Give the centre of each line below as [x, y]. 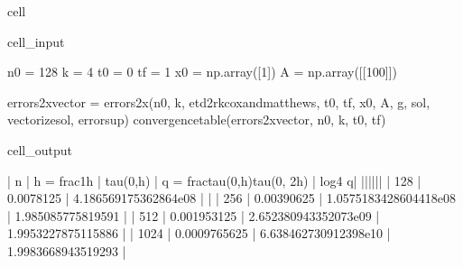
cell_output [40, 149]
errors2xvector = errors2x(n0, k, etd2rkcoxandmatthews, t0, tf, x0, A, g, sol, [219, 101]
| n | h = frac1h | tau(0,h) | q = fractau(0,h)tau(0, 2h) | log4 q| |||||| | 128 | [214, 180]
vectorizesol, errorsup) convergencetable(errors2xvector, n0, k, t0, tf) [197, 120]
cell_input [36, 41]
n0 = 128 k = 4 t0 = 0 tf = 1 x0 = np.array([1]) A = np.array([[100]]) [202, 72]
